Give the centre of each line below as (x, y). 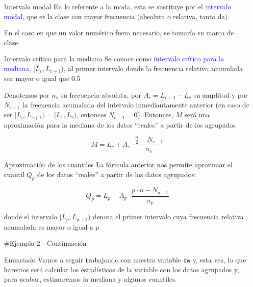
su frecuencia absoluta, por (101, 95)
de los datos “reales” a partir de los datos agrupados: (116, 174)
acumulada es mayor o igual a (49, 226)
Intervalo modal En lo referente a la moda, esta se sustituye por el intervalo (118, 6)
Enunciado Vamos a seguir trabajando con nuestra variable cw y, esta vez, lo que (125, 259)
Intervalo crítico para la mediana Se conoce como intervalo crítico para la (114, 59)
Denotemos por (27, 95)
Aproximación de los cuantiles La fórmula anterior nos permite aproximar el (118, 164)
